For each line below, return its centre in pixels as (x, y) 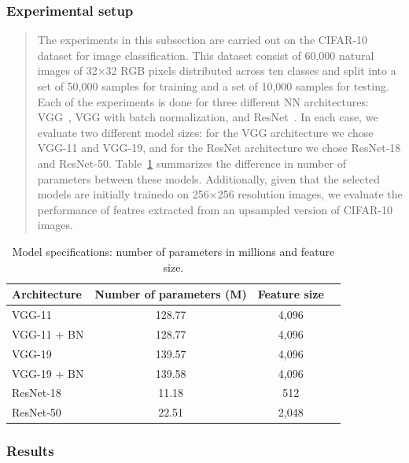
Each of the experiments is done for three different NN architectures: (203, 101)
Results (30, 451)
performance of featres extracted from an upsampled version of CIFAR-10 (215, 209)
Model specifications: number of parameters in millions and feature (173, 251)
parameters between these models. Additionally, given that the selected (208, 178)
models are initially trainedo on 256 (123, 194)
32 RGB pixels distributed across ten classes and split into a (251, 70)
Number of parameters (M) (171, 294)
